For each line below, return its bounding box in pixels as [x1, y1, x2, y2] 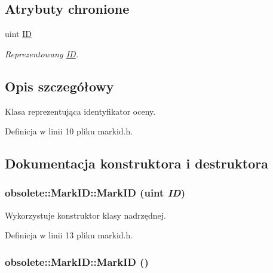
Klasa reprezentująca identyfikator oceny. [5, 105, 156, 117]
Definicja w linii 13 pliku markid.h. [5, 229, 133, 241]
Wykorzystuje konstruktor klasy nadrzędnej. [5, 208, 166, 221]
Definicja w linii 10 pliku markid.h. [5, 125, 133, 137]
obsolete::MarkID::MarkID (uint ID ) [5, 185, 186, 200]
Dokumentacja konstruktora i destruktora [5, 154, 268, 173]
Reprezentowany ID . [5, 47, 78, 60]
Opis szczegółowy [5, 76, 114, 95]
